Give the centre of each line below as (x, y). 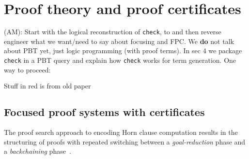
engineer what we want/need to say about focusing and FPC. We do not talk (119, 41)
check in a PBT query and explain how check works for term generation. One (120, 60)
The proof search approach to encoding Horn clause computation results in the (121, 132)
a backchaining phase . (38, 151)
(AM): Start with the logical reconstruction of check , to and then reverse (113, 32)
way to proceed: (27, 69)
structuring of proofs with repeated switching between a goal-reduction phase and (125, 141)
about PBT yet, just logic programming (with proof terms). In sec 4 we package (123, 51)
